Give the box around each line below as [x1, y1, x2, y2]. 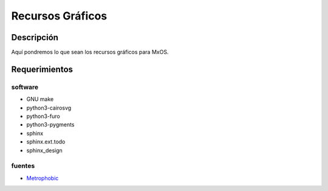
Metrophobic [26, 174, 59, 182]
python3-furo [26, 113, 60, 120]
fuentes [11, 162, 35, 170]
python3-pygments [26, 121, 75, 128]
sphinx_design [26, 147, 63, 154]
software [11, 83, 39, 91]
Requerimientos [11, 64, 73, 74]
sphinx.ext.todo [26, 138, 66, 145]
